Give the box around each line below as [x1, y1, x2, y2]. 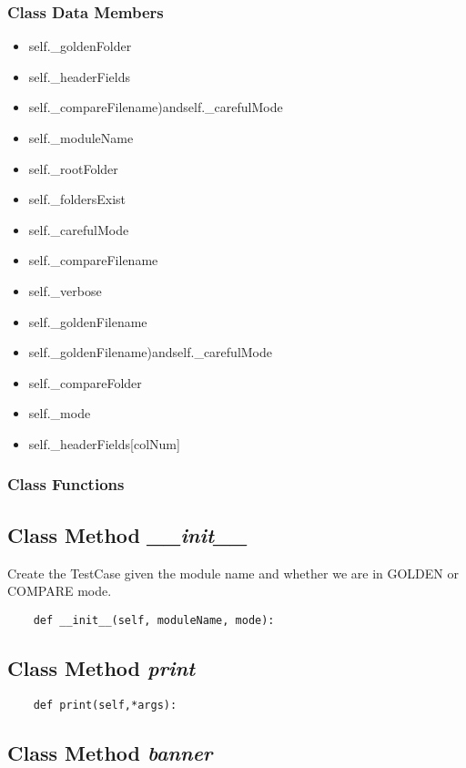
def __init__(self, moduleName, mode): [33, 613, 275, 627]
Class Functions [7, 473, 125, 496]
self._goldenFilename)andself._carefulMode [28, 343, 272, 362]
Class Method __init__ [7, 520, 248, 548]
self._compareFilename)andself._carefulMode [28, 97, 283, 117]
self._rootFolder [28, 159, 118, 178]
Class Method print [7, 653, 196, 681]
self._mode [28, 404, 91, 423]
